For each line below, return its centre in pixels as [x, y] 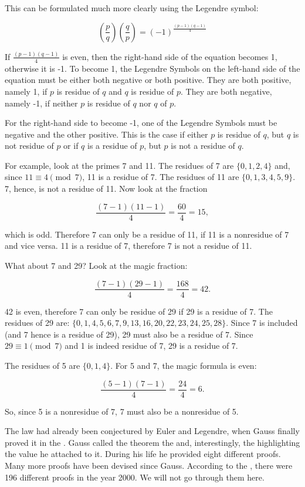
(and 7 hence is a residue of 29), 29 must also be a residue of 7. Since [129, 334]
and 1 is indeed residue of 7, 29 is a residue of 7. [151, 346]
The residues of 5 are [43, 365]
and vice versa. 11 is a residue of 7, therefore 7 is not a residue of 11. [128, 246]
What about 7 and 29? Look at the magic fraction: [96, 265]
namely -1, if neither [41, 103]
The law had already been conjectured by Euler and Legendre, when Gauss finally [152, 431]
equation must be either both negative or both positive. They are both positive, [148, 80]
